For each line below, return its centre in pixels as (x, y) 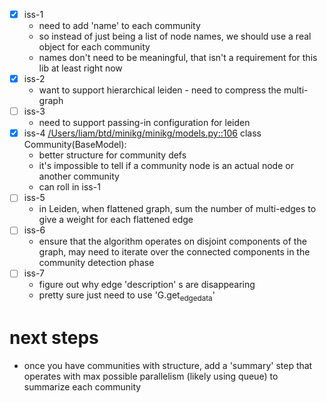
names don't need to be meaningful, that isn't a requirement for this (178, 58)
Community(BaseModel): (75, 145)
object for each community (94, 47)
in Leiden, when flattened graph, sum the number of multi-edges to (177, 209)
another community (79, 176)
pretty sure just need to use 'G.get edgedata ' (127, 296)
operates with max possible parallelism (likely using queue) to (151, 376)
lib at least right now (80, 68)
